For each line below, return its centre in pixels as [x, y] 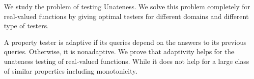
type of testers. [27, 26]
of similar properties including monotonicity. [71, 70]
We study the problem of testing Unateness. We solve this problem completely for [127, 6]
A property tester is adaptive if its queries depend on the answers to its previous [125, 42]
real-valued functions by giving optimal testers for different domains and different [127, 16]
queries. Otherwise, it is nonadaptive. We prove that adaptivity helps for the [119, 51]
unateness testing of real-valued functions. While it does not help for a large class [127, 61]
